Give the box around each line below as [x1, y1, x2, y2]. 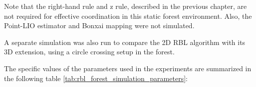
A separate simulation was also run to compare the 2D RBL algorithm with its [4, 37, 246, 47]
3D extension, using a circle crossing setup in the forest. [4, 46, 175, 57]
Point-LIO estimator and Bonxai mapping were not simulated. [4, 20, 195, 31]
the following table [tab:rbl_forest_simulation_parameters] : [4, 73, 188, 83]
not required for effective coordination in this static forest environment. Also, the [4, 10, 252, 21]
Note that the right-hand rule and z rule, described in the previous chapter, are [4, 1, 247, 11]
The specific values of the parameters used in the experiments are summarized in [4, 63, 252, 73]
